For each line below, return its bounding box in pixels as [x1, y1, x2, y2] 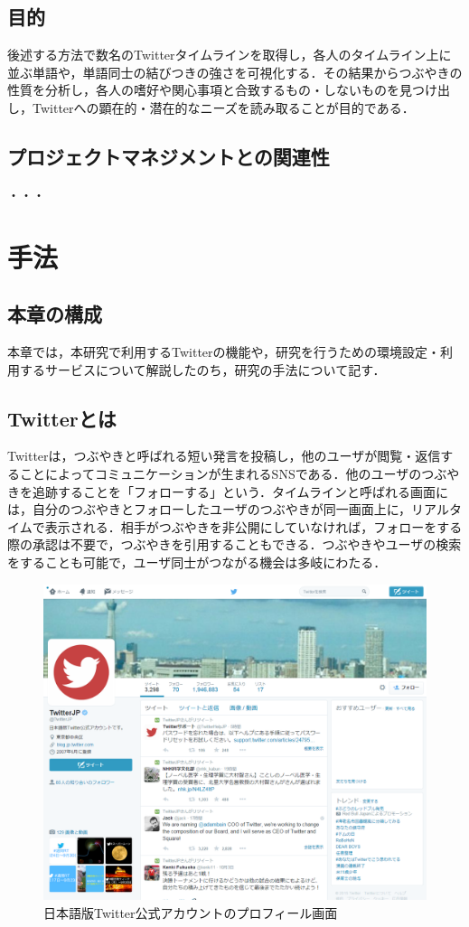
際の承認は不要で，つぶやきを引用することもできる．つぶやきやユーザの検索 [7, 535, 462, 554]
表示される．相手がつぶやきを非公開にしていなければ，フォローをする [44, 517, 463, 536]
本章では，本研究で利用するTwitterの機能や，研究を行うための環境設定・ [7, 342, 440, 360]
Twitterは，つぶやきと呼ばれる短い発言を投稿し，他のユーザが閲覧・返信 [7, 446, 441, 465]
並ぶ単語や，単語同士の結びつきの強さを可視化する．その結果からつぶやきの [7, 62, 463, 81]
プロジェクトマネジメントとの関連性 [7, 142, 330, 170]
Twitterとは [7, 404, 117, 432]
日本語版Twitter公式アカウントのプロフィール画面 [43, 903, 338, 922]
